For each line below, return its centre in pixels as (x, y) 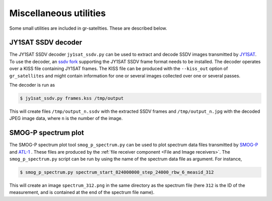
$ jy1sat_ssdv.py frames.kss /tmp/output (72, 98)
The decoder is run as (32, 85)
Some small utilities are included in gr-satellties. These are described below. (88, 28)
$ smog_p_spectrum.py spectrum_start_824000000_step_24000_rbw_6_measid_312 (117, 172)
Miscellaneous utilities (57, 13)
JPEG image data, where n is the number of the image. (66, 118)
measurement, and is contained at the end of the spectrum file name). (82, 192)
